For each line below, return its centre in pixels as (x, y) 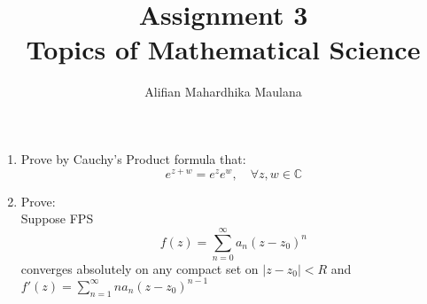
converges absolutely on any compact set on (140, 268)
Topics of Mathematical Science (223, 49)
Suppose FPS (57, 218)
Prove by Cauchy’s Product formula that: (133, 158)
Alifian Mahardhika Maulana (223, 92)
